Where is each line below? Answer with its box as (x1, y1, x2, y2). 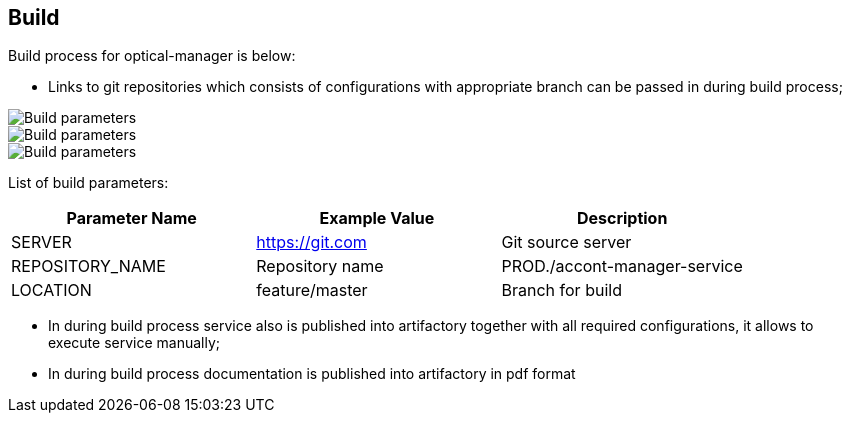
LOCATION (11, 280, 92, 301)
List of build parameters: (8, 174, 169, 192)
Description (576, 208, 668, 229)
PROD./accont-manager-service (501, 256, 743, 277)
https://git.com (256, 232, 367, 253)
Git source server (501, 232, 632, 253)
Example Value (319, 208, 435, 229)
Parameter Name (66, 208, 197, 229)
